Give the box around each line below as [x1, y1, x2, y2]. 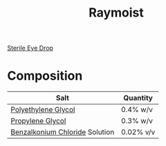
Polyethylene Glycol [10, 105, 75, 115]
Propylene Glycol [10, 116, 66, 126]
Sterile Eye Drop [7, 44, 54, 53]
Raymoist [89, 5, 144, 21]
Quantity [123, 93, 154, 103]
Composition [7, 68, 83, 84]
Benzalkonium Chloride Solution [10, 127, 115, 137]
